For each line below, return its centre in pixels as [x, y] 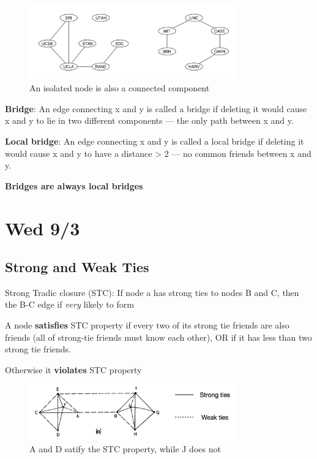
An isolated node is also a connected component [120, 88]
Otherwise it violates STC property [73, 369]
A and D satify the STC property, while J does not [125, 449]
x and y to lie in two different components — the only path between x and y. [149, 120]
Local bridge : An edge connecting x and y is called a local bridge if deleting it [155, 141]
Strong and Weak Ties [77, 267]
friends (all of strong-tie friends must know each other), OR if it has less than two [158, 337]
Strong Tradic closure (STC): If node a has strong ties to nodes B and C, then [152, 292]
